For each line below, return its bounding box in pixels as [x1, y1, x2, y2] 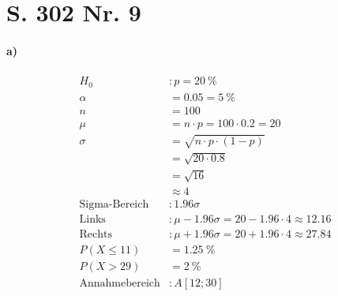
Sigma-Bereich [79, 198, 149, 210]
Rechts [79, 228, 112, 240]
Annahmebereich [79, 277, 160, 289]
